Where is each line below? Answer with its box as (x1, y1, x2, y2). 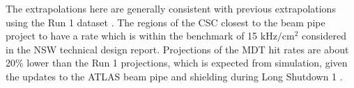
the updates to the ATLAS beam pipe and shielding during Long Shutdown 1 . (6, 69, 343, 83)
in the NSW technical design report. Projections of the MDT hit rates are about (6, 42, 349, 56)
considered (302, 28, 346, 43)
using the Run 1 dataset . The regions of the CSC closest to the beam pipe (6, 15, 325, 29)
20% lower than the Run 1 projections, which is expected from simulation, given (6, 55, 348, 70)
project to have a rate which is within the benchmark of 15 (6, 28, 258, 43)
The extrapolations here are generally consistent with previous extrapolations (6, 1, 336, 15)
